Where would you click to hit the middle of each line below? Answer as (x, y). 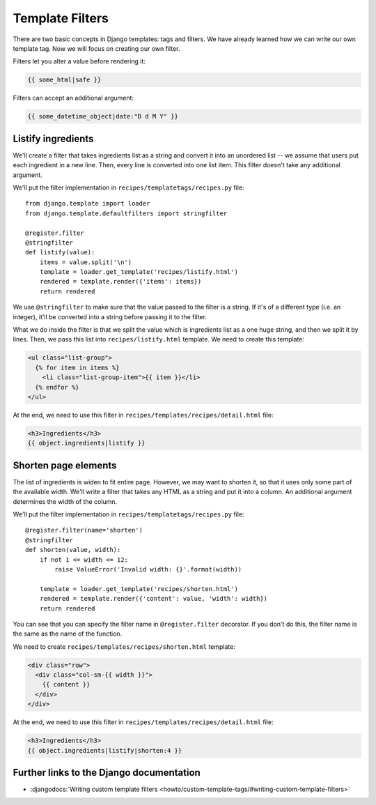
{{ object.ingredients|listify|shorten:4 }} (105, 750)
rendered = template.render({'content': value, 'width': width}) (154, 599)
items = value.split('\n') (86, 262)
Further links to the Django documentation (107, 773)
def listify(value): (60, 252)
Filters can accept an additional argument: (73, 98)
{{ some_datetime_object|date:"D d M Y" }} (103, 116)
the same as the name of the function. (68, 634)
